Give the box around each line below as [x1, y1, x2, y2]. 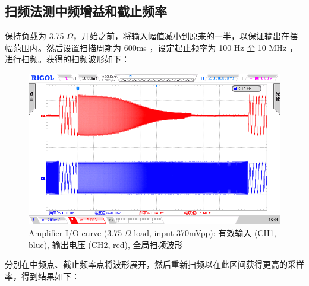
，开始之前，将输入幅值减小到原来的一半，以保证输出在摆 [73, 30, 298, 42]
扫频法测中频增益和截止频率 [5, 2, 167, 20]
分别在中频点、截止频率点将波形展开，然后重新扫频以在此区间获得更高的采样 [5, 258, 304, 271]
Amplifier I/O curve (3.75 [29, 226, 122, 239]
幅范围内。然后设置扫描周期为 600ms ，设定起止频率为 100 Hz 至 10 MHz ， [5, 41, 298, 53]
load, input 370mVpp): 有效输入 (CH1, [134, 226, 276, 239]
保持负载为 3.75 [5, 30, 64, 42]
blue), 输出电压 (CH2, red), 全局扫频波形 [29, 238, 183, 250]
